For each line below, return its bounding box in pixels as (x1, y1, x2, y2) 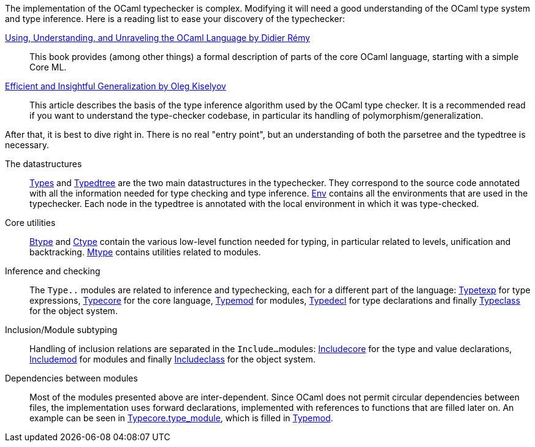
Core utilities (5, 217, 56, 228)
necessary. (5, 140, 50, 150)
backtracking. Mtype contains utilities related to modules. (29, 247, 261, 257)
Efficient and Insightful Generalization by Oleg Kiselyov (5, 81, 226, 91)
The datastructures (5, 159, 82, 169)
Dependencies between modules (5, 373, 138, 383)
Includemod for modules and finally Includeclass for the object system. (29, 354, 316, 364)
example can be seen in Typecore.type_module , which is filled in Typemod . (29, 413, 333, 423)
